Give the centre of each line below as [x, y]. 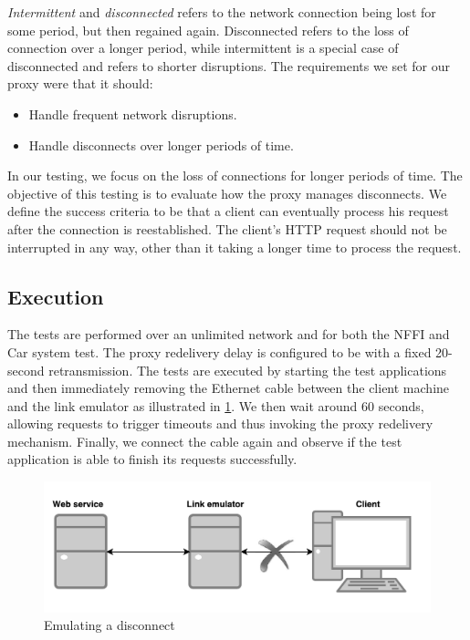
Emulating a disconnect [110, 625]
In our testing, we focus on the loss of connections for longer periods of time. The [235, 175]
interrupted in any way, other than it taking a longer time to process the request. [235, 247]
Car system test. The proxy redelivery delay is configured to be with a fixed [219, 351]
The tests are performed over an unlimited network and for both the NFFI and [229, 334]
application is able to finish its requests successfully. [152, 459]
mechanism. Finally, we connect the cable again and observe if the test [205, 441]
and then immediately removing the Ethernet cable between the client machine [229, 388]
